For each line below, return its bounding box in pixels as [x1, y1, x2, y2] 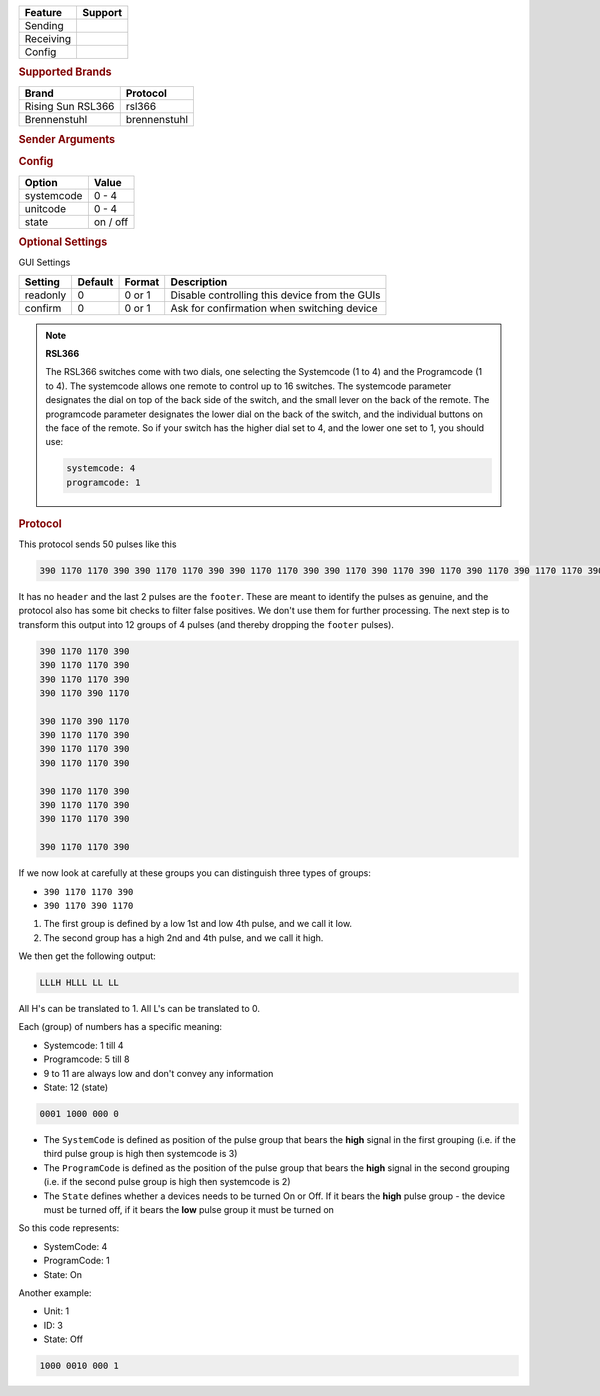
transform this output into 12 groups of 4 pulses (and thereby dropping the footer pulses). [18, 618, 395, 630]
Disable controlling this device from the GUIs [170, 288, 381, 302]
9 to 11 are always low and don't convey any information [43, 1067, 274, 1079]
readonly [24, 288, 67, 302]
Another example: [18, 1286, 92, 1299]
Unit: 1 [43, 1305, 70, 1317]
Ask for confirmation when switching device [170, 301, 379, 315]
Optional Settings [18, 235, 108, 249]
